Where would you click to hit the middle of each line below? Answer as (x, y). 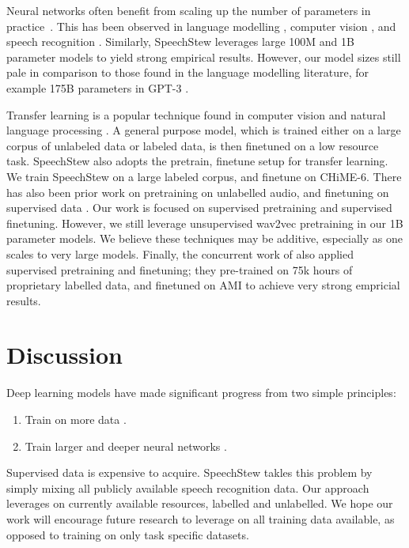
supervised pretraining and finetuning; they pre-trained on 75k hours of (180, 269)
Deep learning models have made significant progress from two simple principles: (201, 393)
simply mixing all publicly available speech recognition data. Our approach (188, 488)
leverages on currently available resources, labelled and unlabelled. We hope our (200, 503)
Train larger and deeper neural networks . (126, 446)
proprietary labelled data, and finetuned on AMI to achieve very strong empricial (203, 285)
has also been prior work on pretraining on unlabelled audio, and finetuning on (198, 192)
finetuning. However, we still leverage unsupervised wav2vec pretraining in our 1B (205, 223)
